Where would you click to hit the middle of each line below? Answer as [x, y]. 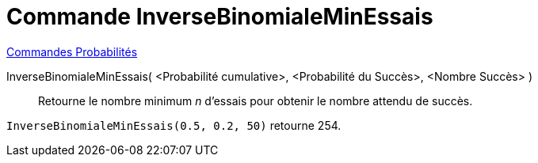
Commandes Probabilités [72, 51]
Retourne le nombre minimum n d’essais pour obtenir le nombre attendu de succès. [256, 100]
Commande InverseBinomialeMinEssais [220, 17]
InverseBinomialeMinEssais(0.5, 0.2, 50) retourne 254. [174, 125]
